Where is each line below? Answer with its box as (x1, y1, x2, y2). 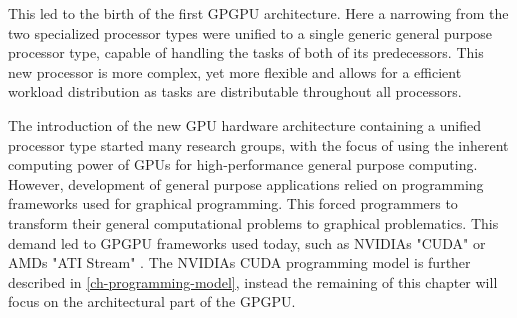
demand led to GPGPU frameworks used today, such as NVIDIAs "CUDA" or (8, 232, 486, 253)
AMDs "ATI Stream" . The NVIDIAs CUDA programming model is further (8, 252, 471, 273)
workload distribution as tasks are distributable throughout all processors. (8, 81, 462, 102)
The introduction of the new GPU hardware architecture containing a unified (8, 114, 482, 135)
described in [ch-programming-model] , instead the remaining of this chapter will (8, 271, 498, 292)
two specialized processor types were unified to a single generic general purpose (8, 22, 493, 43)
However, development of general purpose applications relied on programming (8, 173, 484, 194)
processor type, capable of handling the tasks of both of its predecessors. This (8, 42, 484, 63)
